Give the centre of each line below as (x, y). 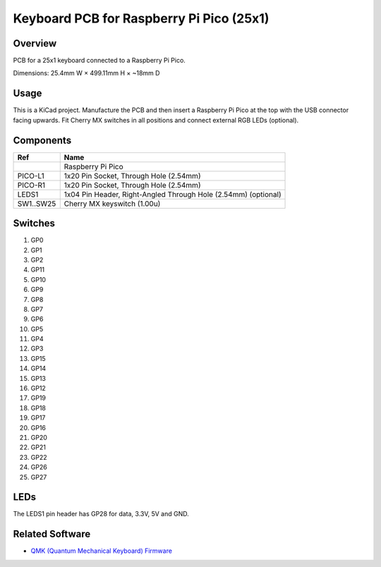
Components (42, 140)
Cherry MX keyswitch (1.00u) (112, 203)
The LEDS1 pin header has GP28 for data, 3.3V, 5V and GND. (101, 514)
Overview (35, 43)
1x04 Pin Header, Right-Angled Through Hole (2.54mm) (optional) (173, 194)
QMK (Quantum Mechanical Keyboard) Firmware (102, 551)
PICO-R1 (31, 185)
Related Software (52, 534)
